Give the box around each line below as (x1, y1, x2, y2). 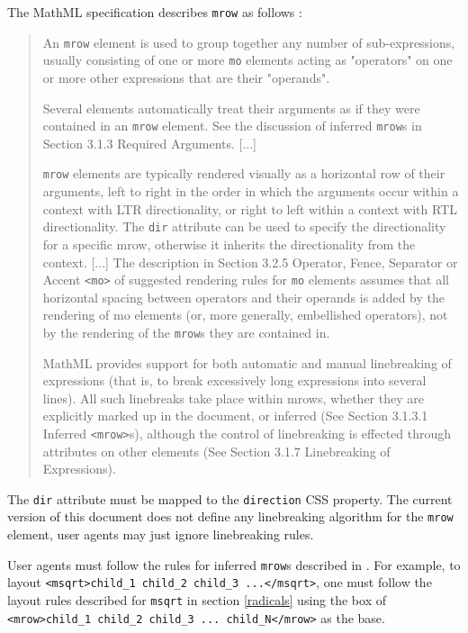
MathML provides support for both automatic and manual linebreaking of (42, 353, 452, 372)
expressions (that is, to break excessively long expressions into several (42, 371, 427, 390)
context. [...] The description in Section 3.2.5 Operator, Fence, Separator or (42, 252, 458, 271)
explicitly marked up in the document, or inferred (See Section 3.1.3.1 (42, 406, 428, 425)
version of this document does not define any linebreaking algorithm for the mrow (7, 507, 454, 526)
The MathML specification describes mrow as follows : (7, 3, 302, 21)
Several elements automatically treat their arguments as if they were (42, 98, 420, 117)
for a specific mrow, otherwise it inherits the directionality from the (42, 234, 416, 253)
